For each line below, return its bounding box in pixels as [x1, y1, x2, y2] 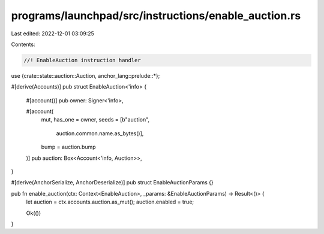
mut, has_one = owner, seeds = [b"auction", [41, 116, 150, 123]
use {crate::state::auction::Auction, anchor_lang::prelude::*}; [11, 72, 160, 79]
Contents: [11, 41, 35, 48]
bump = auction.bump [41, 144, 96, 151]
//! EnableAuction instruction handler [23, 57, 141, 63]
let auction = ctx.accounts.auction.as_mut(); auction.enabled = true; [26, 198, 194, 206]
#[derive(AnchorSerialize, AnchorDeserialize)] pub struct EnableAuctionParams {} [11, 179, 214, 186]
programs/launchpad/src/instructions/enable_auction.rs [11, 9, 301, 22]
